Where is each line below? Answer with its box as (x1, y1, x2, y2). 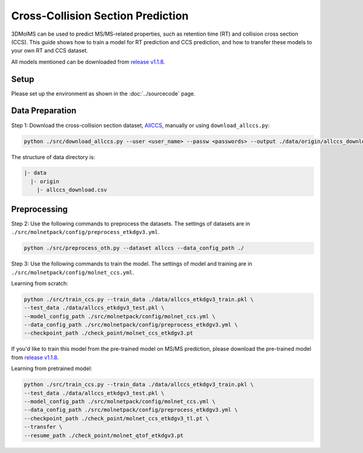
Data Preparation (11, 106, 77, 116)
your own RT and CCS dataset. (11, 47, 88, 54)
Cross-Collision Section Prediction (11, 9, 189, 22)
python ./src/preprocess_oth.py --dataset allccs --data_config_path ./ (24, 245, 244, 252)
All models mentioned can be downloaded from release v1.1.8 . (11, 58, 166, 65)
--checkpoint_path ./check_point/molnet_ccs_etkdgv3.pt (24, 330, 194, 337)
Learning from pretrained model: (11, 365, 93, 372)
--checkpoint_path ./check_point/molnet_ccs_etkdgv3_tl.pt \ (24, 415, 209, 422)
